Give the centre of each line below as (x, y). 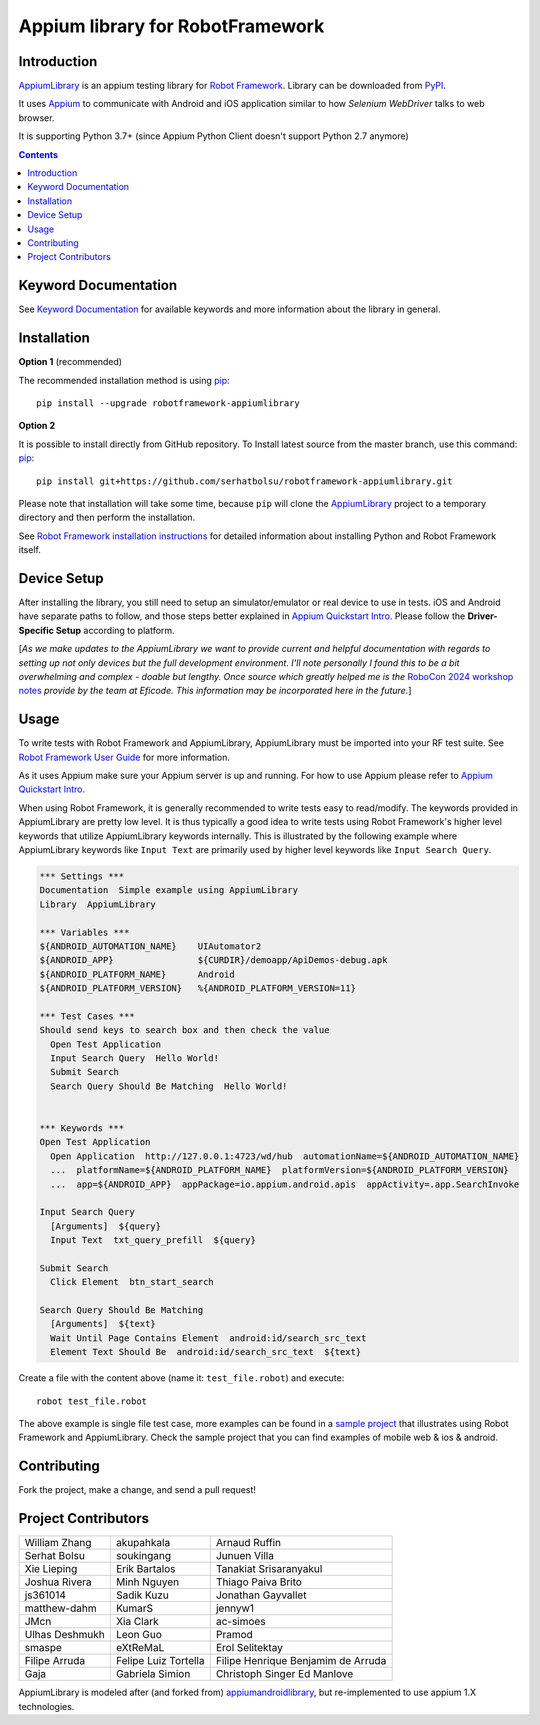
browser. (36, 117)
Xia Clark (137, 1622)
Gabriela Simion (153, 1674)
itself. (30, 550)
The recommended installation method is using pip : (124, 380)
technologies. (46, 1706)
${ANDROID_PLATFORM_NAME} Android (137, 974)
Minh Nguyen (147, 1582)
